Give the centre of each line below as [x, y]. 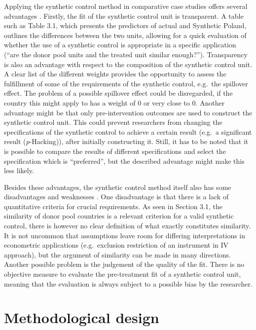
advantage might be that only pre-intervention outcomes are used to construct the [128, 112]
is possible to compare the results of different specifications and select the [115, 151]
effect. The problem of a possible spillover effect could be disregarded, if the [118, 93]
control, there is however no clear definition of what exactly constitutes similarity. [128, 226]
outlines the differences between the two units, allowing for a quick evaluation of [125, 35]
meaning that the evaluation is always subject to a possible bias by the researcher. [128, 283]
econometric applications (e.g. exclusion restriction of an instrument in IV [116, 245]
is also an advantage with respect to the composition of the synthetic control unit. [128, 64]
